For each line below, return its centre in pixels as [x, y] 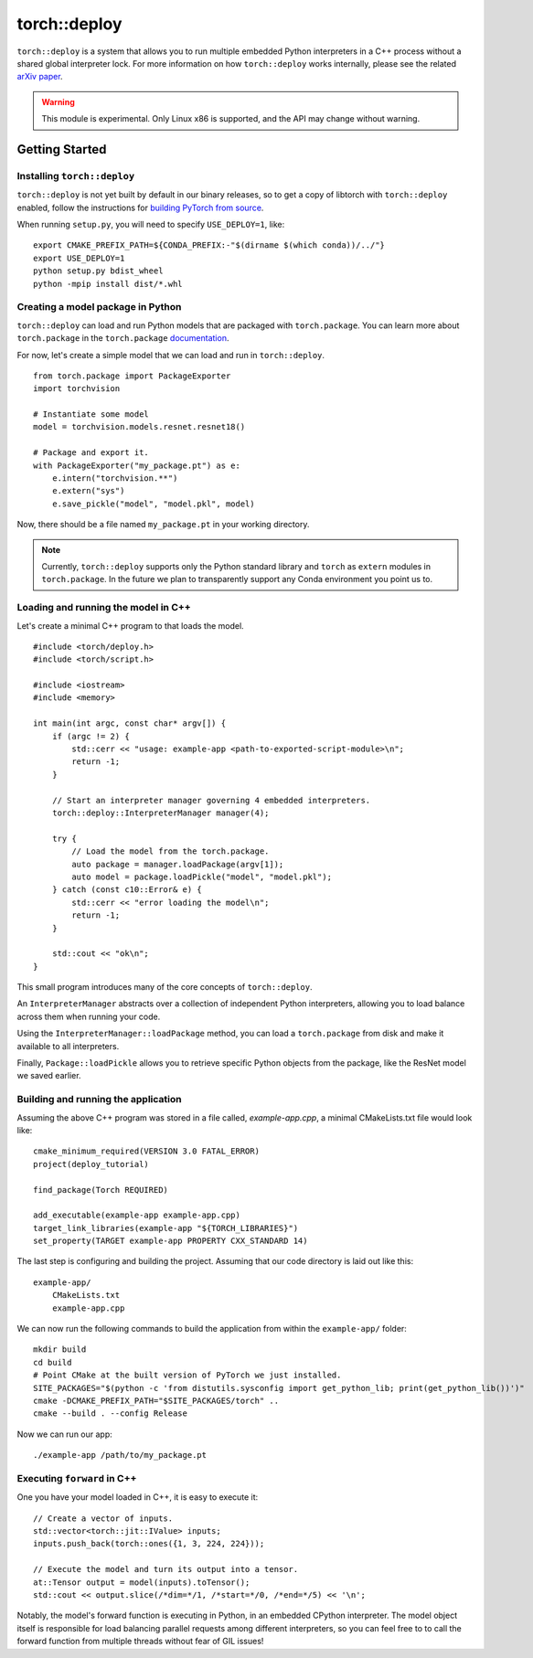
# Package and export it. [91, 453]
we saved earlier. [49, 1076]
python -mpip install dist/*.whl [108, 284]
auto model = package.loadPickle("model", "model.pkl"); [202, 877]
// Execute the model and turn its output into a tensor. [166, 1569]
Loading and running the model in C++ [104, 608]
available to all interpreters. [68, 1046]
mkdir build [60, 1350]
